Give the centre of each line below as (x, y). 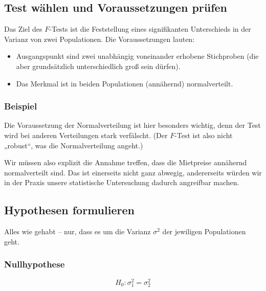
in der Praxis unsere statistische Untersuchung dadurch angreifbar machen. (122, 182)
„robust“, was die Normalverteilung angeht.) (74, 145)
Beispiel (21, 106)
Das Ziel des (23, 29)
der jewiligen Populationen (204, 231)
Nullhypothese (35, 264)
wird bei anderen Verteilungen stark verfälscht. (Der (86, 135)
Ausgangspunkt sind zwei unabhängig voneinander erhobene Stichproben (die (137, 56)
